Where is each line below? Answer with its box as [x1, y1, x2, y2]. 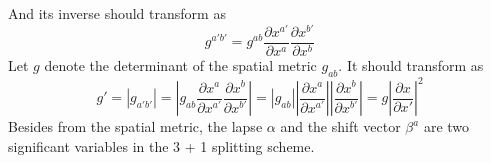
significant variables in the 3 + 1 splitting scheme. [8, 135, 315, 156]
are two [423, 116, 470, 137]
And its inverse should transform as [8, 3, 226, 23]
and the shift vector [280, 116, 401, 137]
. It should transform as [338, 54, 484, 75]
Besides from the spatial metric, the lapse [8, 116, 263, 137]
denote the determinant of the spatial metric [44, 54, 317, 75]
